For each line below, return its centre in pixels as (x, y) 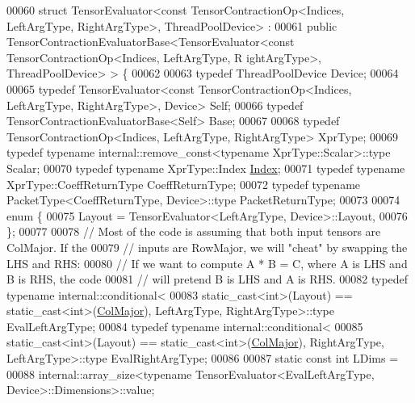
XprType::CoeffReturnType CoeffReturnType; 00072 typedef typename (184, 184)
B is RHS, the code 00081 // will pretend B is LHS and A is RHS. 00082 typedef (207, 279)
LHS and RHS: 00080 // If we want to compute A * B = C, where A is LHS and (207, 263)
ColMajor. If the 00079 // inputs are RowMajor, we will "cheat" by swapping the (207, 247)
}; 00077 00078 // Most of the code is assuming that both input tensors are (194, 231)
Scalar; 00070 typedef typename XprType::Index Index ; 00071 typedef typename (206, 168)
